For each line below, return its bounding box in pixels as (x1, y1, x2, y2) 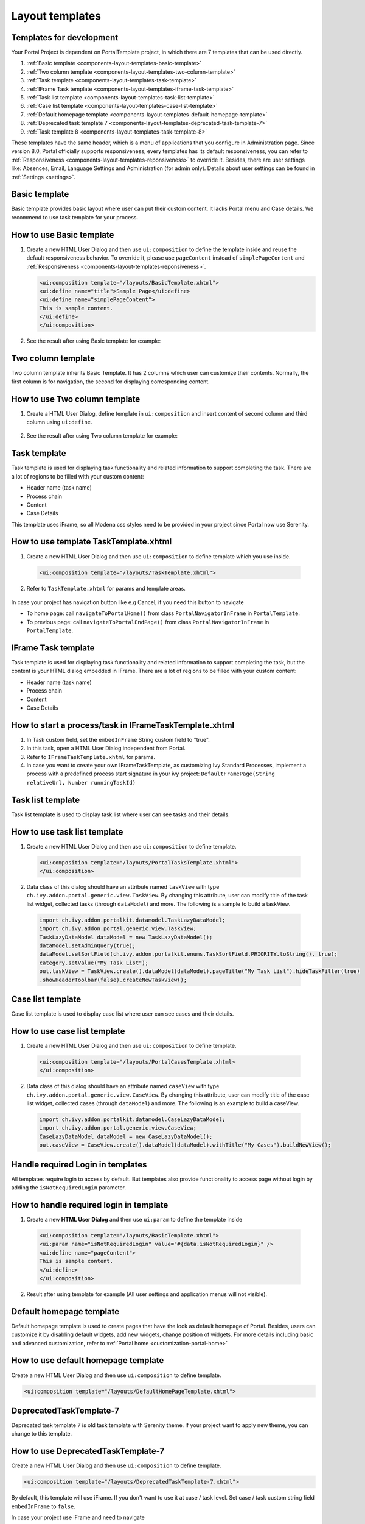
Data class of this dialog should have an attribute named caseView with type (26, 1083, 220, 1090)
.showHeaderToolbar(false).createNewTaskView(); (39, 976, 187, 983)
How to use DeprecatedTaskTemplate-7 (11, 1446, 165, 1456)
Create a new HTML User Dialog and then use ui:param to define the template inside (26, 1216, 243, 1223)
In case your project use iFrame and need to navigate (11, 1514, 145, 1521)
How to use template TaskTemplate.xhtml (11, 536, 172, 547)
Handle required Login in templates (11, 1159, 147, 1170)
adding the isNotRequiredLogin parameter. (11, 1184, 126, 1191)
